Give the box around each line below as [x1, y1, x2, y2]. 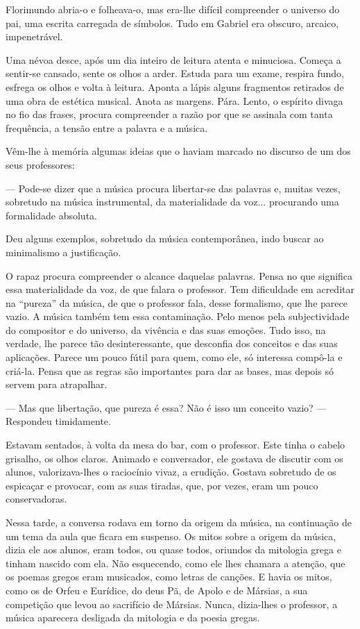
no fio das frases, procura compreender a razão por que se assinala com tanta [6, 107, 333, 121]
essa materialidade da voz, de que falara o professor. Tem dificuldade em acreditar [6, 282, 354, 296]
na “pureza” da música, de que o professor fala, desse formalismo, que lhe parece [6, 295, 348, 310]
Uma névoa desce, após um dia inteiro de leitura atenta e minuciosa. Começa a [6, 52, 341, 67]
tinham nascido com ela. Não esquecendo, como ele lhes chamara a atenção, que [6, 555, 345, 570]
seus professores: [6, 157, 75, 171]
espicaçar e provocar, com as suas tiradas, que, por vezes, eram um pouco [6, 478, 318, 492]
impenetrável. [6, 29, 63, 44]
